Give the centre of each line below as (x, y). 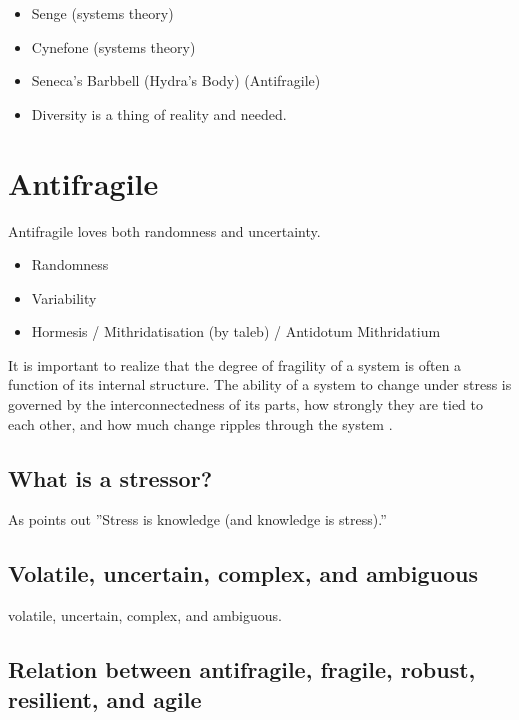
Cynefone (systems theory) (113, 46)
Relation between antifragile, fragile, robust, (242, 669)
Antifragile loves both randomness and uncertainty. (164, 230)
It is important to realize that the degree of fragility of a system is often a (235, 364)
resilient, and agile (105, 698)
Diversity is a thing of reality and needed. (159, 113)
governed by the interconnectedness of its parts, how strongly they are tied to (246, 404)
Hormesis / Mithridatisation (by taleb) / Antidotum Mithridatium (236, 331)
